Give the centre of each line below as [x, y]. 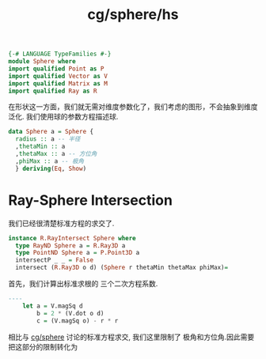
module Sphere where [42, 62]
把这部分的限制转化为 [43, 346]
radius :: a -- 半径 [48, 139]
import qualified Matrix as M [58, 83]
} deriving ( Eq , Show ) [51, 168]
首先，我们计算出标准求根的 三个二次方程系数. [83, 283]
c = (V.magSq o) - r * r [78, 321]
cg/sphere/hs [133, 15]
